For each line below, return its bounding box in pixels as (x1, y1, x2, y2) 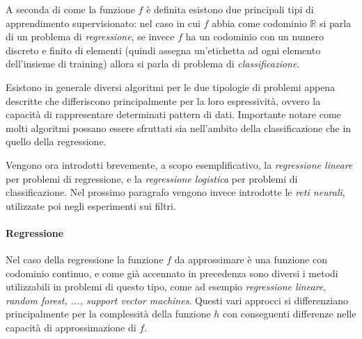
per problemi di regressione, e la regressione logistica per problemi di (6, 171, 298, 185)
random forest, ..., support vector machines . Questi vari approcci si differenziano (6, 292, 348, 307)
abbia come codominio (212, 15, 307, 30)
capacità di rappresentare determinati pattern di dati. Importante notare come (6, 107, 341, 122)
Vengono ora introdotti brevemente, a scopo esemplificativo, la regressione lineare (6, 157, 353, 172)
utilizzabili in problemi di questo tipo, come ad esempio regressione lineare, (6, 279, 326, 294)
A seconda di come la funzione (6, 2, 135, 16)
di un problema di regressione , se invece (6, 29, 175, 44)
